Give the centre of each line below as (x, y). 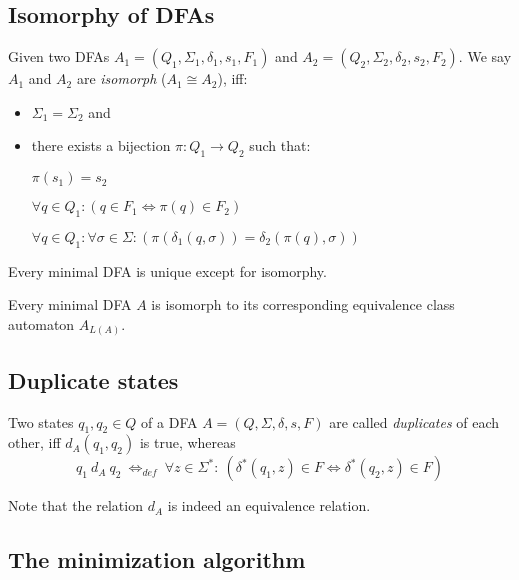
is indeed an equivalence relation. (269, 505)
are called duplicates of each (414, 421)
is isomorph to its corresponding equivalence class (303, 304)
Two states (41, 421)
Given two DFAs (59, 56)
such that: (280, 145)
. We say (485, 56)
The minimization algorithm (157, 559)
